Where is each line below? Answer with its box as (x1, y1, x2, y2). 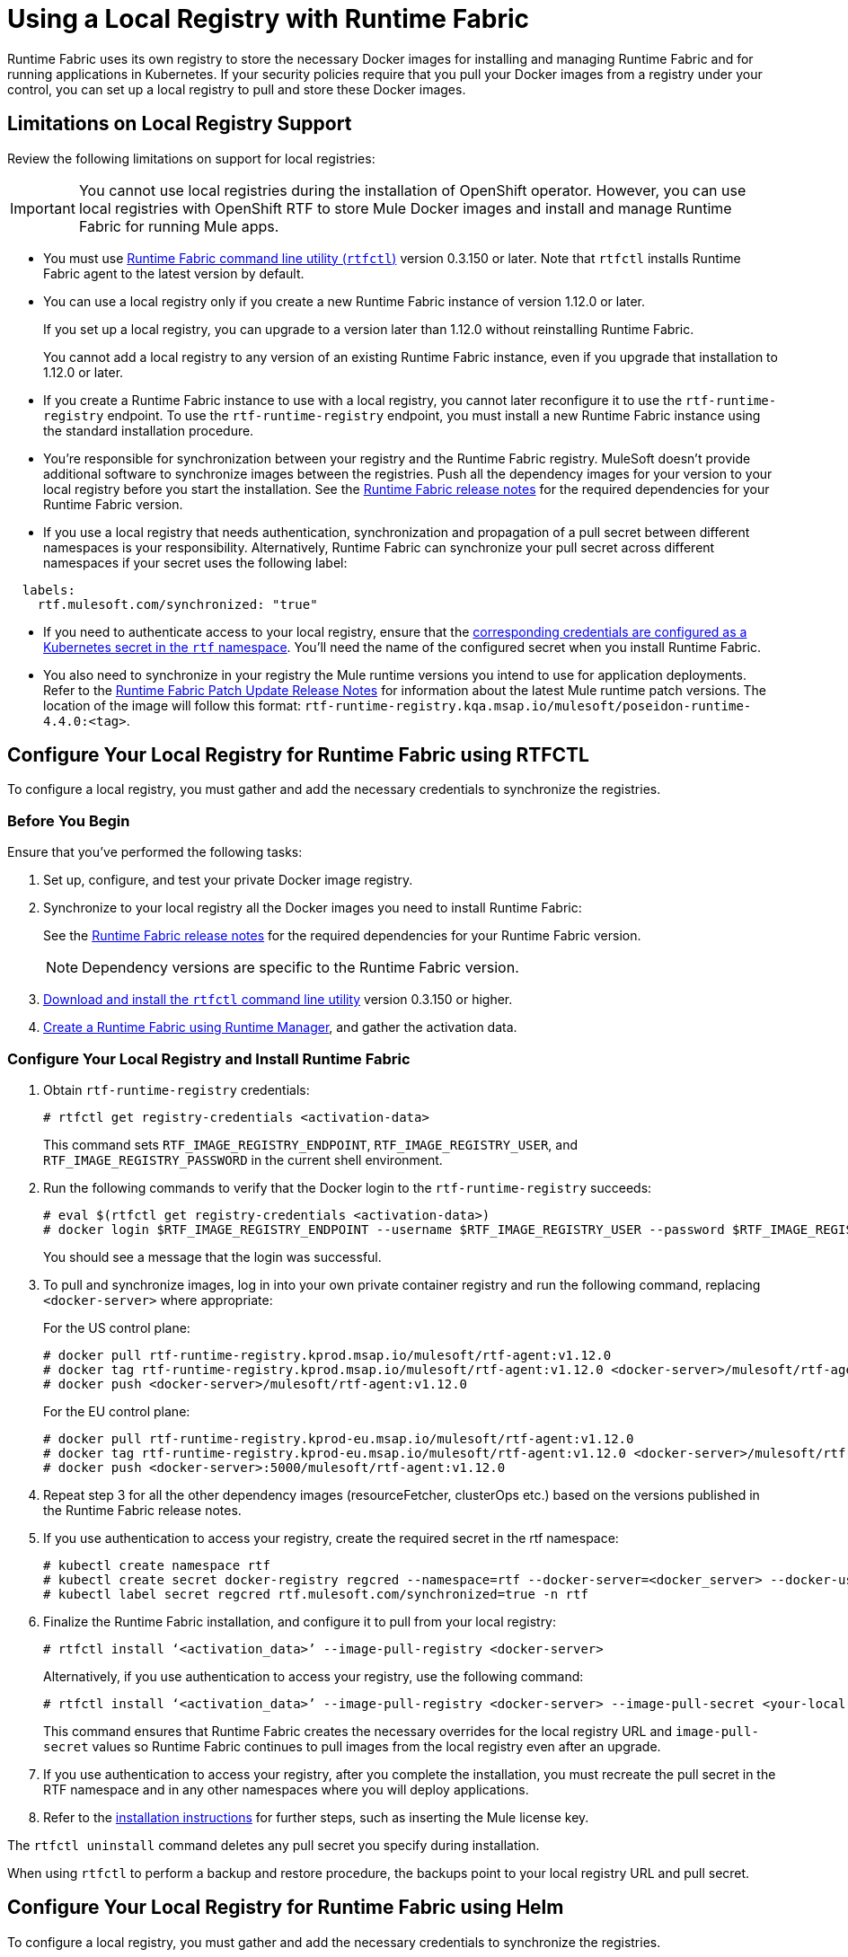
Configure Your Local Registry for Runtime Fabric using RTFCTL (7, 744, 589, 767)
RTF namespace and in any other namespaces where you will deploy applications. (43, 1781, 529, 1797)
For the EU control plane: (43, 1403, 190, 1419)
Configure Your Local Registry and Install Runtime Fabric (7, 1049, 411, 1068)
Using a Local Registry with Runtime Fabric (7, 4, 530, 34)
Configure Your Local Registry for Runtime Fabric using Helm (7, 1896, 564, 1919)
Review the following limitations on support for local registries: (7, 150, 375, 166)
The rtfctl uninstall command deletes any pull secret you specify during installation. (7, 1837, 540, 1853)
